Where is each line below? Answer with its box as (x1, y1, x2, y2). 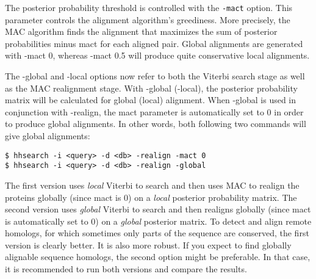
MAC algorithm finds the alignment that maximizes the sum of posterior (5, 25, 278, 38)
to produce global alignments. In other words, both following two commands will (5, 117, 306, 130)
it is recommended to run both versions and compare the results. (5, 263, 247, 275)
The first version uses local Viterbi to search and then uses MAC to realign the (5, 178, 300, 191)
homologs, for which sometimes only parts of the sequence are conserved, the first (5, 226, 309, 239)
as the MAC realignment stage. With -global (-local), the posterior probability (5, 81, 298, 94)
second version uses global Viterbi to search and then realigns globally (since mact (5, 203, 311, 216)
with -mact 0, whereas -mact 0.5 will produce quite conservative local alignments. (5, 49, 310, 62)
